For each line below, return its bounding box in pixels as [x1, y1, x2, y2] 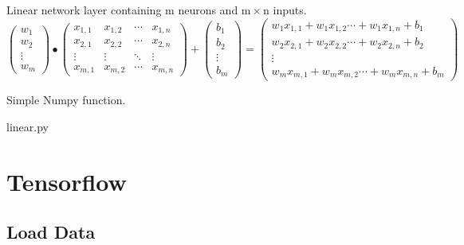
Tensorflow [6, 165, 127, 197]
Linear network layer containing [6, 2, 162, 17]
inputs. [273, 2, 307, 17]
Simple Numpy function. [6, 91, 126, 108]
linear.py [6, 118, 49, 134]
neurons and [178, 2, 238, 17]
